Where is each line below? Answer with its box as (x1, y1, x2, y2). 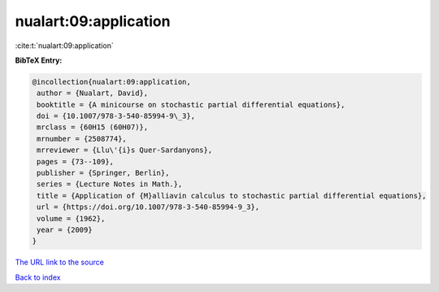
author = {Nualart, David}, (37, 89, 149, 98)
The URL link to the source (15, 257, 105, 268)
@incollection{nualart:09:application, (32, 77, 191, 86)
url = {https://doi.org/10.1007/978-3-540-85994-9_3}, (37, 203, 260, 211)
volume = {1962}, (37, 214, 106, 223)
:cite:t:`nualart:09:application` (15, 41, 114, 50)
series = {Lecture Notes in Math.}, (37, 180, 183, 189)
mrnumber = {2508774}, (37, 134, 128, 143)
